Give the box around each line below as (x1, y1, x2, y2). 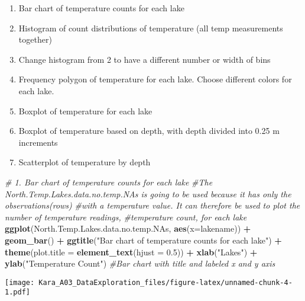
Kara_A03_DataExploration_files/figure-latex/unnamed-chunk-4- (38, 278, 293, 287)
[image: (5, 278, 35, 287)
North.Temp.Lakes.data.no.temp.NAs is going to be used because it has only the (5, 187, 291, 200)
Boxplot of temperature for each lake (18, 104, 152, 117)
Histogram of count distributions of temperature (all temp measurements (18, 21, 283, 34)
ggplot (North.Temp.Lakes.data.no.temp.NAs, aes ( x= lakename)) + (5, 222, 251, 235)
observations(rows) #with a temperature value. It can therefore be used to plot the (5, 199, 300, 212)
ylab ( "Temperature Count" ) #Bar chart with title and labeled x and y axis (5, 257, 275, 270)
